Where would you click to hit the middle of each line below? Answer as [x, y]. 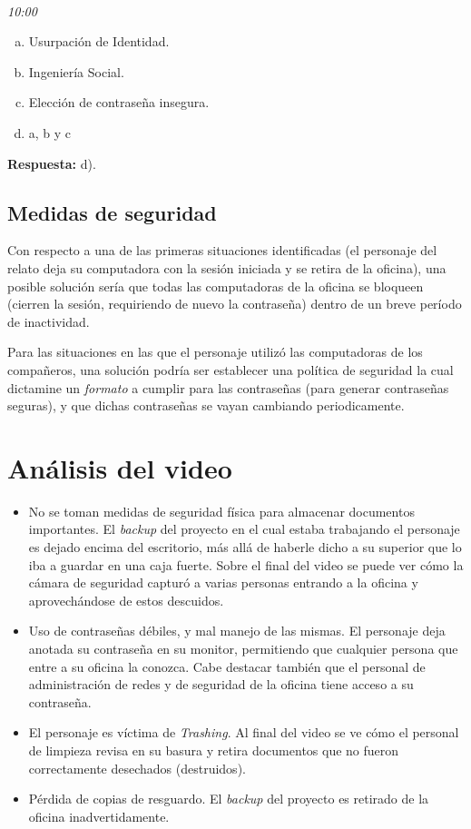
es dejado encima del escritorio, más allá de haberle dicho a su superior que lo [245, 547]
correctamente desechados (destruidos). [137, 768]
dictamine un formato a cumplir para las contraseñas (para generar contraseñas [228, 387]
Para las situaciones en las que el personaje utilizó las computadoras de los [215, 352]
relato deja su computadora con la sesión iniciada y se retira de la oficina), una [227, 267]
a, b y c [50, 132]
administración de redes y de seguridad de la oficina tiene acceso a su [221, 684]
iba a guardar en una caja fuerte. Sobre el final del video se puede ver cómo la [246, 564]
